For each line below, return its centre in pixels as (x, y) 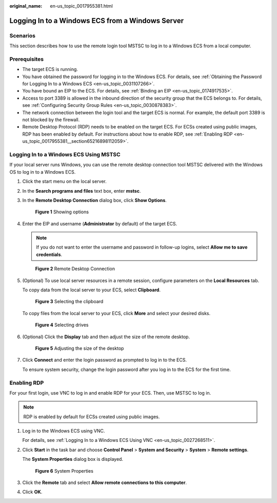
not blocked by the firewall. (51, 120)
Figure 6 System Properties (64, 471)
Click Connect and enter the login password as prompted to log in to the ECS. (105, 360)
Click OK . (32, 492)
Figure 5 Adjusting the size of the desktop (80, 348)
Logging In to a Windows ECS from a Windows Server (97, 21)
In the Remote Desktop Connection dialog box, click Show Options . (94, 200)
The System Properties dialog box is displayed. (73, 459)
